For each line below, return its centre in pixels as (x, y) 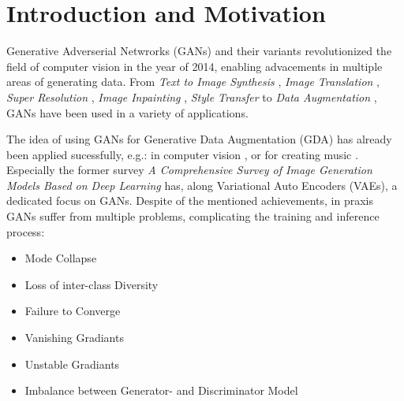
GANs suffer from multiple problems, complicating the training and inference (193, 216)
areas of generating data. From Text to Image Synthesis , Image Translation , (193, 82)
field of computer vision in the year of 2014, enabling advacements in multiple (195, 66)
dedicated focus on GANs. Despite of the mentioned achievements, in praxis (190, 200)
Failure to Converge (73, 311)
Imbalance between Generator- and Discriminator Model (161, 390)
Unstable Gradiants (72, 364)
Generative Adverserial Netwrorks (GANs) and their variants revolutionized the (199, 51)
